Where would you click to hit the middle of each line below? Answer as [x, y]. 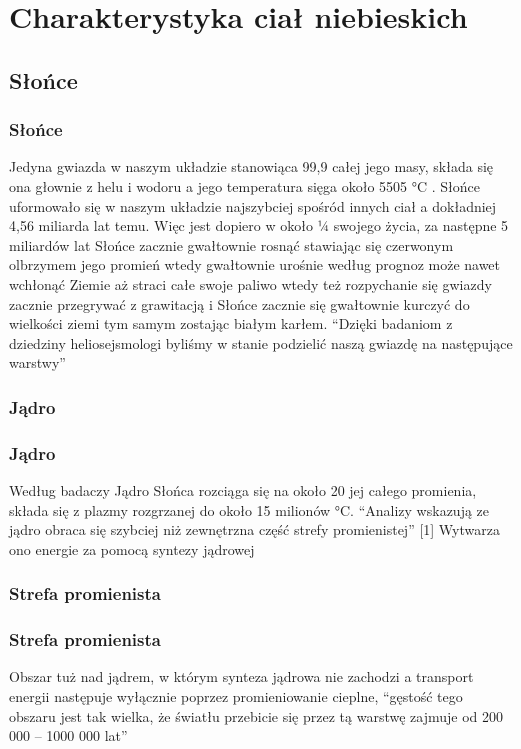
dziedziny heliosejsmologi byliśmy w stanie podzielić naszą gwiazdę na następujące [261, 342]
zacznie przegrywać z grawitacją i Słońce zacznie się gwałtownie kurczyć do [239, 303]
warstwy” [37, 362]
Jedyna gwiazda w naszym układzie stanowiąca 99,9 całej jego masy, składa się [251, 166]
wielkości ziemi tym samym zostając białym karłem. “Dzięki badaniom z [231, 323]
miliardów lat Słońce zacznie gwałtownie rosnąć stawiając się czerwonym [231, 244]
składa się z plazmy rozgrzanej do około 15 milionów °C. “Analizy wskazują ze [249, 509]
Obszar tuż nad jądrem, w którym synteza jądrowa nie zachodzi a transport [241, 676]
